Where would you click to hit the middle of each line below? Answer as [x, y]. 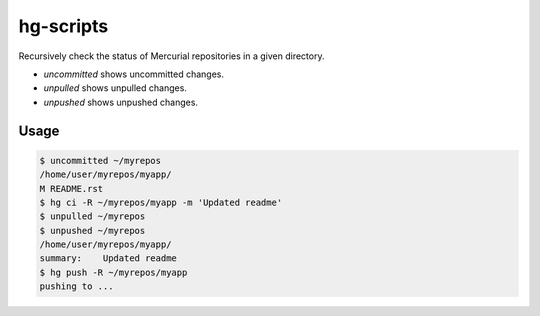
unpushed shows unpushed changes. [121, 102]
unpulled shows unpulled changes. [115, 88]
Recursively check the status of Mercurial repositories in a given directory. [171, 56]
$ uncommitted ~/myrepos [100, 160]
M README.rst [71, 188]
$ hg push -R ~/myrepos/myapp [113, 272]
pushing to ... [76, 286]
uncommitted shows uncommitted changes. [134, 74]
